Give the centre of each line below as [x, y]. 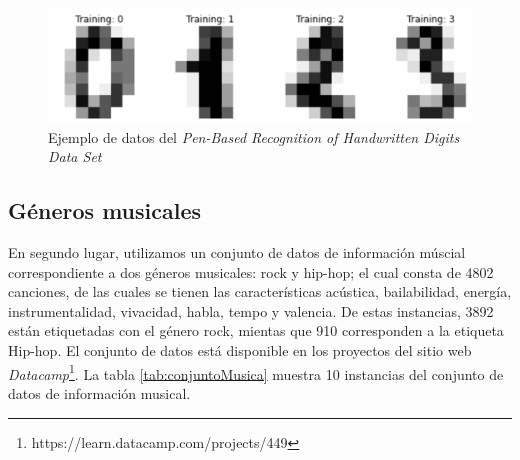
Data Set [75, 156]
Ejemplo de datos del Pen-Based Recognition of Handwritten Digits [254, 136]
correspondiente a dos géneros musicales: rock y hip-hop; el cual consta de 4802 [251, 271]
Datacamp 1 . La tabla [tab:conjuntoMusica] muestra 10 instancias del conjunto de [256, 372]
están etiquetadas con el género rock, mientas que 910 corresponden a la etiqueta [256, 330]
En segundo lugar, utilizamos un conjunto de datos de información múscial [237, 252]
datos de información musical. [99, 392]
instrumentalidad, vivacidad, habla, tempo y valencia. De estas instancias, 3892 [251, 310]
